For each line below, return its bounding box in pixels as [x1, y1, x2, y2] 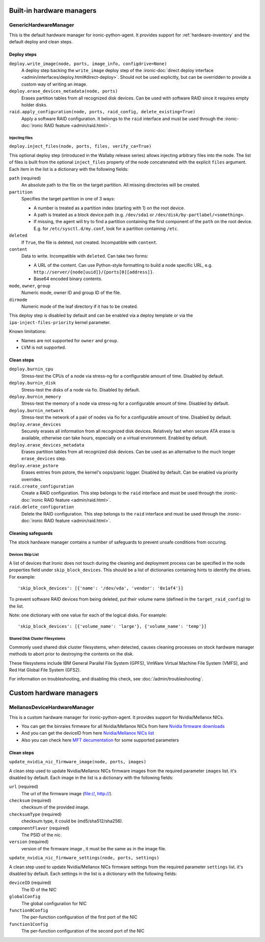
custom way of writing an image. [21, 81, 88, 87]
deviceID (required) [9, 879, 52, 886]
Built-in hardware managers [9, 6, 97, 15]
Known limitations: [9, 328, 47, 334]
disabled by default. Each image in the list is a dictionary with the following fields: [9, 775, 174, 780]
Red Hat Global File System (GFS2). [9, 667, 81, 673]
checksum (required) [9, 798, 52, 804]
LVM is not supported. [21, 344, 66, 350]
